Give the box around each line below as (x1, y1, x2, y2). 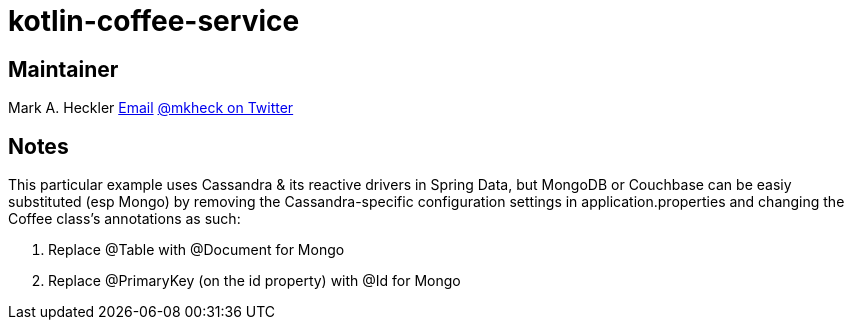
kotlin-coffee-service (8, 4, 300, 38)
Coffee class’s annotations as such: (8, 210, 241, 228)
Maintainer (8, 56, 119, 82)
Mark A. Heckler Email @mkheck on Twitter (8, 99, 294, 117)
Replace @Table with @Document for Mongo (48, 241, 345, 259)
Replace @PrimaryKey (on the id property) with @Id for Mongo (48, 272, 461, 290)
